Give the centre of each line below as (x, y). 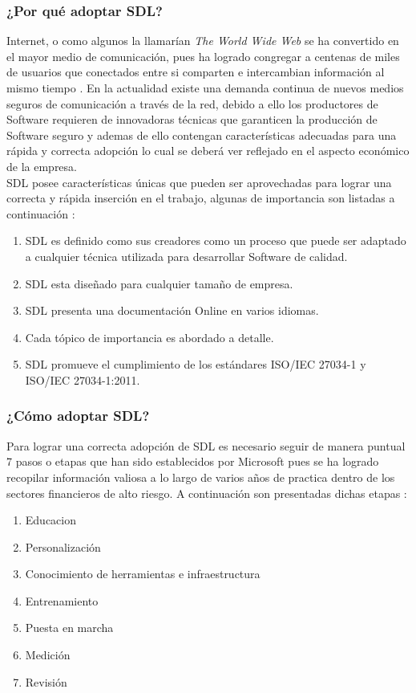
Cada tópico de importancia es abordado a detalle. (149, 337)
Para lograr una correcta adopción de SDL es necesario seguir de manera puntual (206, 445)
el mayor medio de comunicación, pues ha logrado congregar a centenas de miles (203, 56)
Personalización (63, 546)
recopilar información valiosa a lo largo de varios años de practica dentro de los (201, 477)
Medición (48, 655)
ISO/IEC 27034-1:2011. (83, 379)
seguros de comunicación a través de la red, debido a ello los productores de (192, 103)
